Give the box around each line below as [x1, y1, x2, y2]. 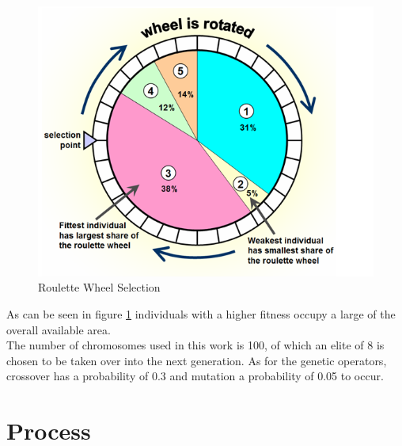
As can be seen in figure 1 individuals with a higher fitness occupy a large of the [6, 306, 396, 322]
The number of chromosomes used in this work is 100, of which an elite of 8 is [6, 337, 385, 353]
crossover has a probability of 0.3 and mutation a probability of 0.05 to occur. [6, 368, 384, 384]
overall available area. [6, 321, 111, 337]
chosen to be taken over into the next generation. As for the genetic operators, [6, 352, 387, 368]
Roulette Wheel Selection [38, 279, 161, 295]
